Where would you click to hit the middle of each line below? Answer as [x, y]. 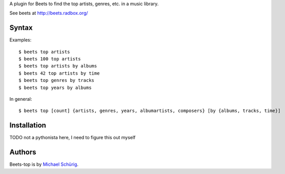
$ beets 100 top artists [50, 59]
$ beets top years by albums [55, 88]
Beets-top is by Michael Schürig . [44, 164]
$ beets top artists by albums [58, 66]
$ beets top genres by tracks [57, 80]
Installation [28, 125]
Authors [23, 152]
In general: [21, 99]
